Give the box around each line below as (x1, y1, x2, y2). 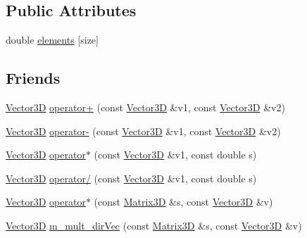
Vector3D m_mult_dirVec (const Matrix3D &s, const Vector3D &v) (6, 218, 302, 232)
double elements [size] (6, 32, 99, 47)
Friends (6, 67, 61, 89)
